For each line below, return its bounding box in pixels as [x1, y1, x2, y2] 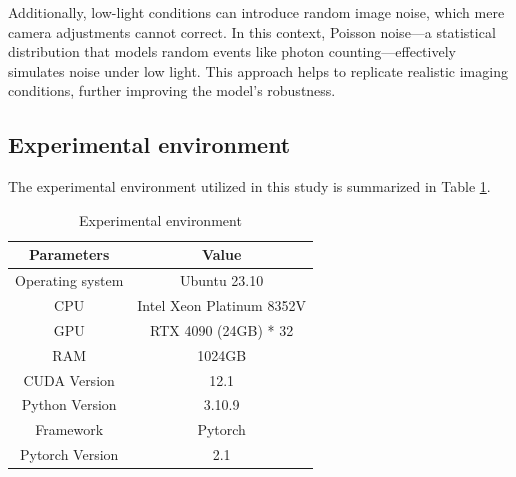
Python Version [21, 394, 117, 415]
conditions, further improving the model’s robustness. [8, 80, 336, 101]
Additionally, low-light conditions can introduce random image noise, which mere [8, 2, 505, 22]
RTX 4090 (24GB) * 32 [150, 319, 294, 340]
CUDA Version [23, 369, 115, 390]
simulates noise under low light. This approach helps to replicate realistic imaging [8, 60, 508, 81]
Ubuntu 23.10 [179, 270, 264, 291]
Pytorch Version [19, 444, 119, 465]
